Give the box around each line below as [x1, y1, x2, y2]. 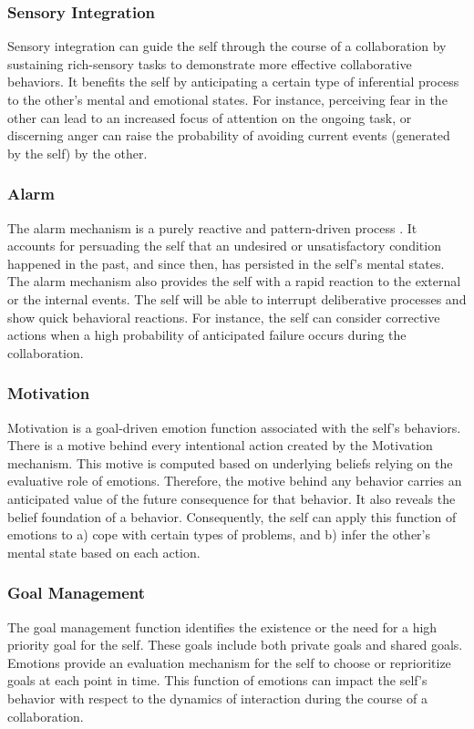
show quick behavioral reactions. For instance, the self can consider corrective [7, 307, 440, 326]
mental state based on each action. [7, 542, 201, 561]
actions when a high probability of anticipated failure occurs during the [7, 325, 407, 344]
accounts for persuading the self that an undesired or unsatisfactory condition [7, 236, 441, 255]
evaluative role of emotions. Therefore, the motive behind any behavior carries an [7, 471, 462, 490]
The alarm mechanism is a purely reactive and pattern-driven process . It [7, 218, 417, 237]
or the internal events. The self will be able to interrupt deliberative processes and [7, 289, 467, 308]
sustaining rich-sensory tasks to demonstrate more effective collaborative [7, 54, 412, 73]
